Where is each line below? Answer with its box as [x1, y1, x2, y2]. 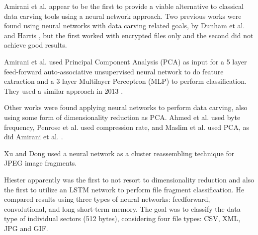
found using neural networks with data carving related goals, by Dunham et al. [4, 20, 245, 31]
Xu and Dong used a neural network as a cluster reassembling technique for [4, 148, 235, 158]
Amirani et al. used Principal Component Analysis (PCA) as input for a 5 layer [4, 56, 247, 66]
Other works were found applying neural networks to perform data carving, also [4, 102, 248, 113]
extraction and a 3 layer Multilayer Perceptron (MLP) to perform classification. [4, 76, 247, 86]
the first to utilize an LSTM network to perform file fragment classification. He [4, 184, 245, 194]
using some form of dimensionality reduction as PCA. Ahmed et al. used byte [4, 112, 241, 122]
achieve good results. [4, 40, 67, 50]
